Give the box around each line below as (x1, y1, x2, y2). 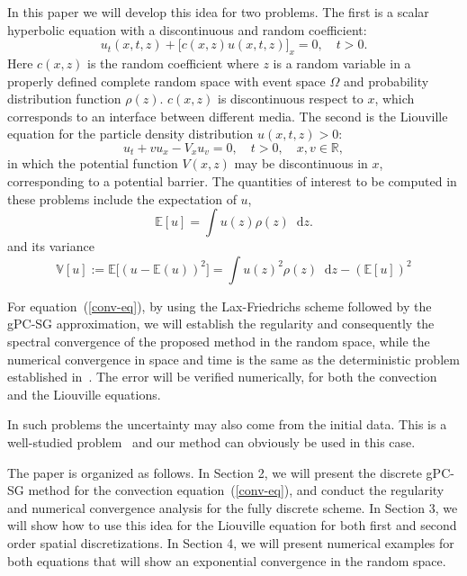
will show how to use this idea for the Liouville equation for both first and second (7, 516, 457, 535)
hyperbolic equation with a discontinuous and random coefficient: (7, 20, 367, 39)
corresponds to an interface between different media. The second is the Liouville (7, 106, 448, 125)
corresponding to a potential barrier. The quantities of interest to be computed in (7, 172, 457, 190)
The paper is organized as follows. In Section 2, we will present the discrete (7, 463, 422, 481)
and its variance (7, 237, 94, 256)
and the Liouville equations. (7, 384, 161, 403)
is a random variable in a (273, 53, 411, 72)
